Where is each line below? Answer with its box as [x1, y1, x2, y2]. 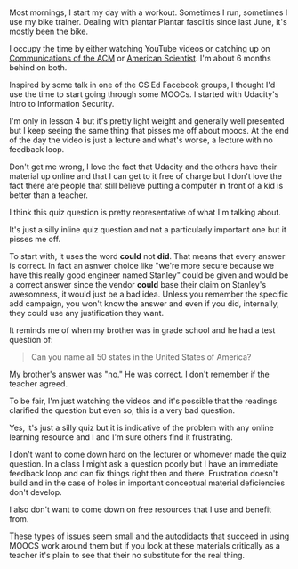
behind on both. [9, 62, 68, 73]
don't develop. [9, 487, 62, 498]
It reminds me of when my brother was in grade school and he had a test [9, 325, 276, 336]
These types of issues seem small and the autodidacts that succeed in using [9, 531, 290, 541]
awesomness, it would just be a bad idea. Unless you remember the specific [9, 289, 289, 300]
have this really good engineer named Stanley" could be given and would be [9, 270, 289, 280]
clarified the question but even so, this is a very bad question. [9, 405, 236, 416]
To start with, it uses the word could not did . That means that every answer [9, 251, 286, 262]
